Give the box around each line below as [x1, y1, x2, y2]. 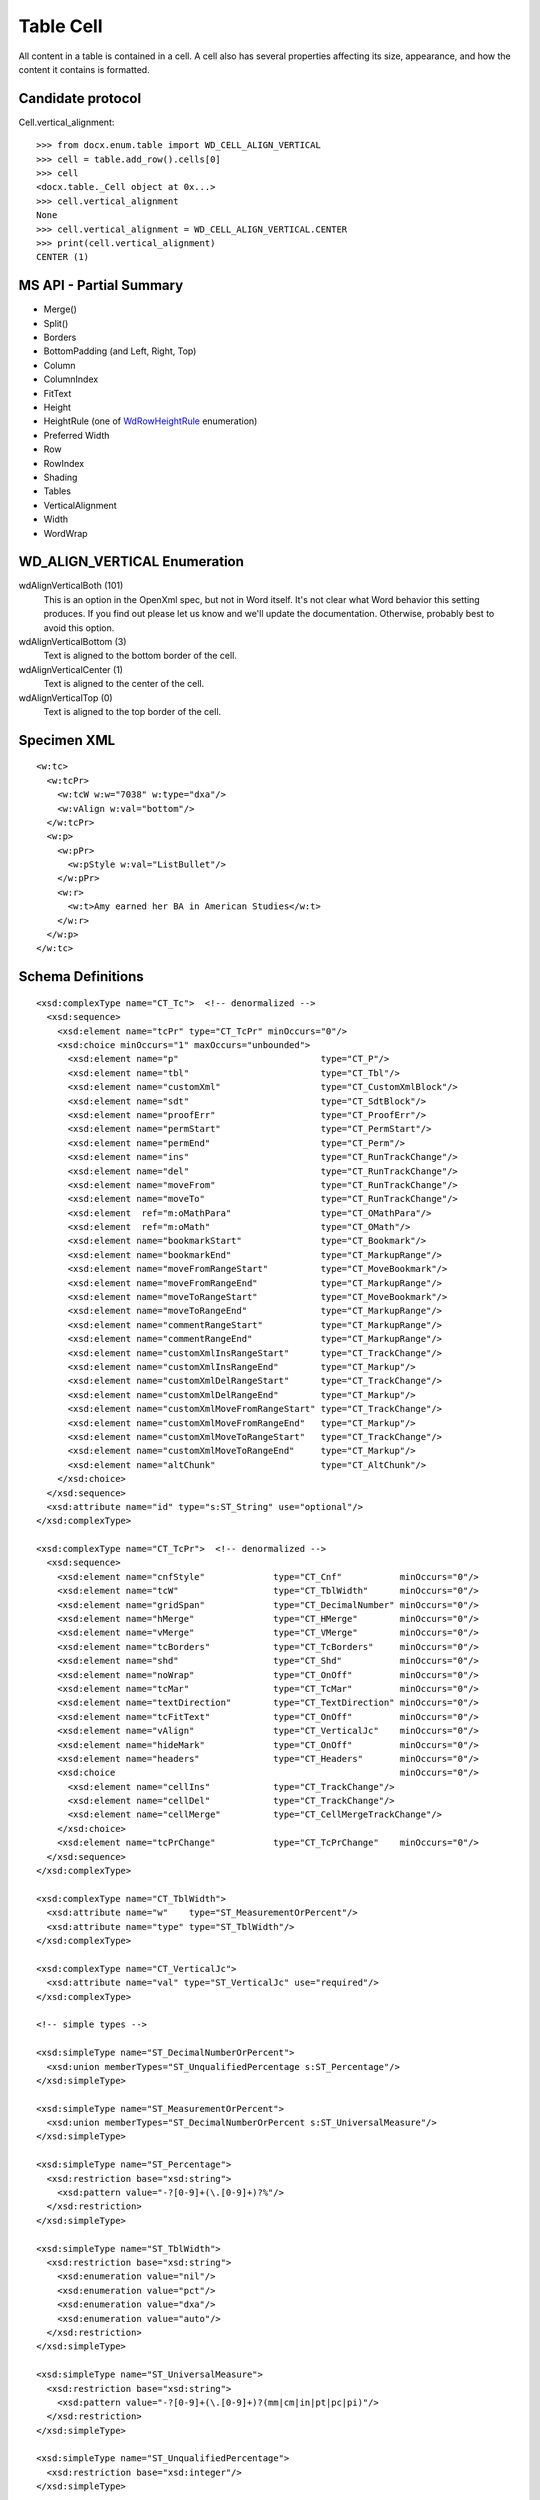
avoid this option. [43, 621, 115, 634]
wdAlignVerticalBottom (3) [18, 635, 127, 647]
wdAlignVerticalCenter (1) [18, 663, 124, 675]
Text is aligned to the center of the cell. [43, 678, 205, 690]
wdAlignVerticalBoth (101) [18, 580, 124, 592]
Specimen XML [18, 731, 116, 749]
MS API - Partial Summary [18, 277, 184, 294]
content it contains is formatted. [18, 63, 150, 75]
